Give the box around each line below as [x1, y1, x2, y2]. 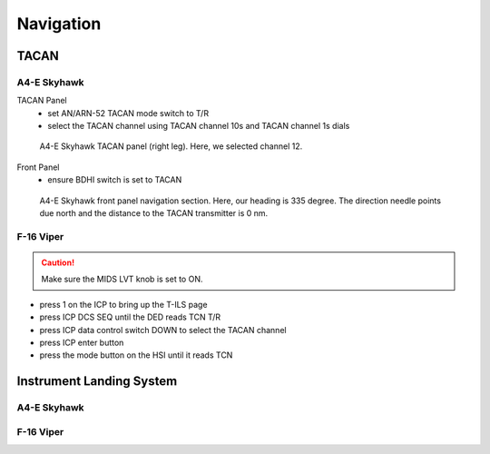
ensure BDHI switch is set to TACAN [47, 174, 182, 185]
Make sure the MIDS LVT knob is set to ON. [41, 273, 203, 285]
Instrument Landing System [16, 373, 178, 390]
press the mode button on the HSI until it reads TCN [39, 350, 233, 360]
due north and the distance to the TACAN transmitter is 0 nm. [39, 208, 269, 219]
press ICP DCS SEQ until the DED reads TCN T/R [39, 311, 221, 322]
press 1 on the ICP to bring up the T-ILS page [39, 299, 208, 310]
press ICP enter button [39, 337, 124, 348]
